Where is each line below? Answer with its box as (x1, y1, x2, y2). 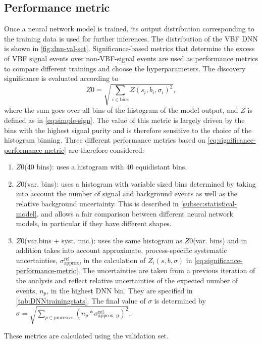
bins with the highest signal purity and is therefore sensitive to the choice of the (4, 124, 252, 135)
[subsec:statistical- (181, 198, 237, 209)
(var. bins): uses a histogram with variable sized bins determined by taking (24, 178, 256, 189)
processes (54, 315, 74, 320)
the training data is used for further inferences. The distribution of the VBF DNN (4, 33, 258, 44)
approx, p (98, 313, 119, 319)
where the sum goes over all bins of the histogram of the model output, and (4, 105, 238, 115)
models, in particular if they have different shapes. (16, 218, 172, 229)
